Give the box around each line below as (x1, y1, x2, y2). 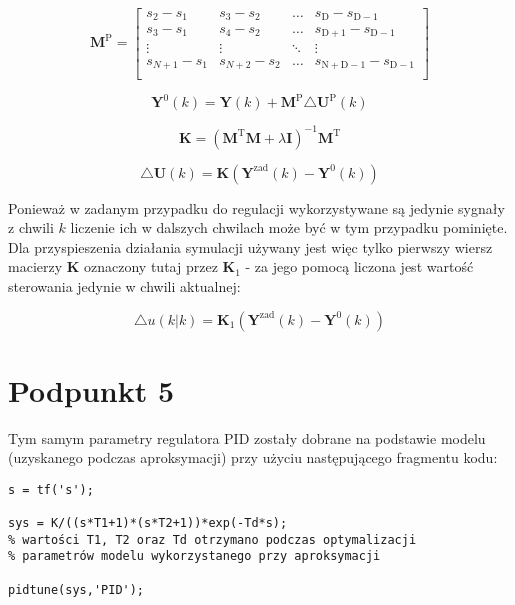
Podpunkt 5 (8, 369, 175, 410)
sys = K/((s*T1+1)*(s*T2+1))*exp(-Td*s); (8, 516, 288, 531)
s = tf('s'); (8, 482, 94, 497)
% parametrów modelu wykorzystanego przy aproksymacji (8, 549, 381, 564)
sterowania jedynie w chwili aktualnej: (8, 275, 241, 296)
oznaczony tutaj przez (84, 256, 218, 277)
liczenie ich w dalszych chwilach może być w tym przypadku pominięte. (70, 217, 508, 238)
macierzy (8, 256, 63, 277)
